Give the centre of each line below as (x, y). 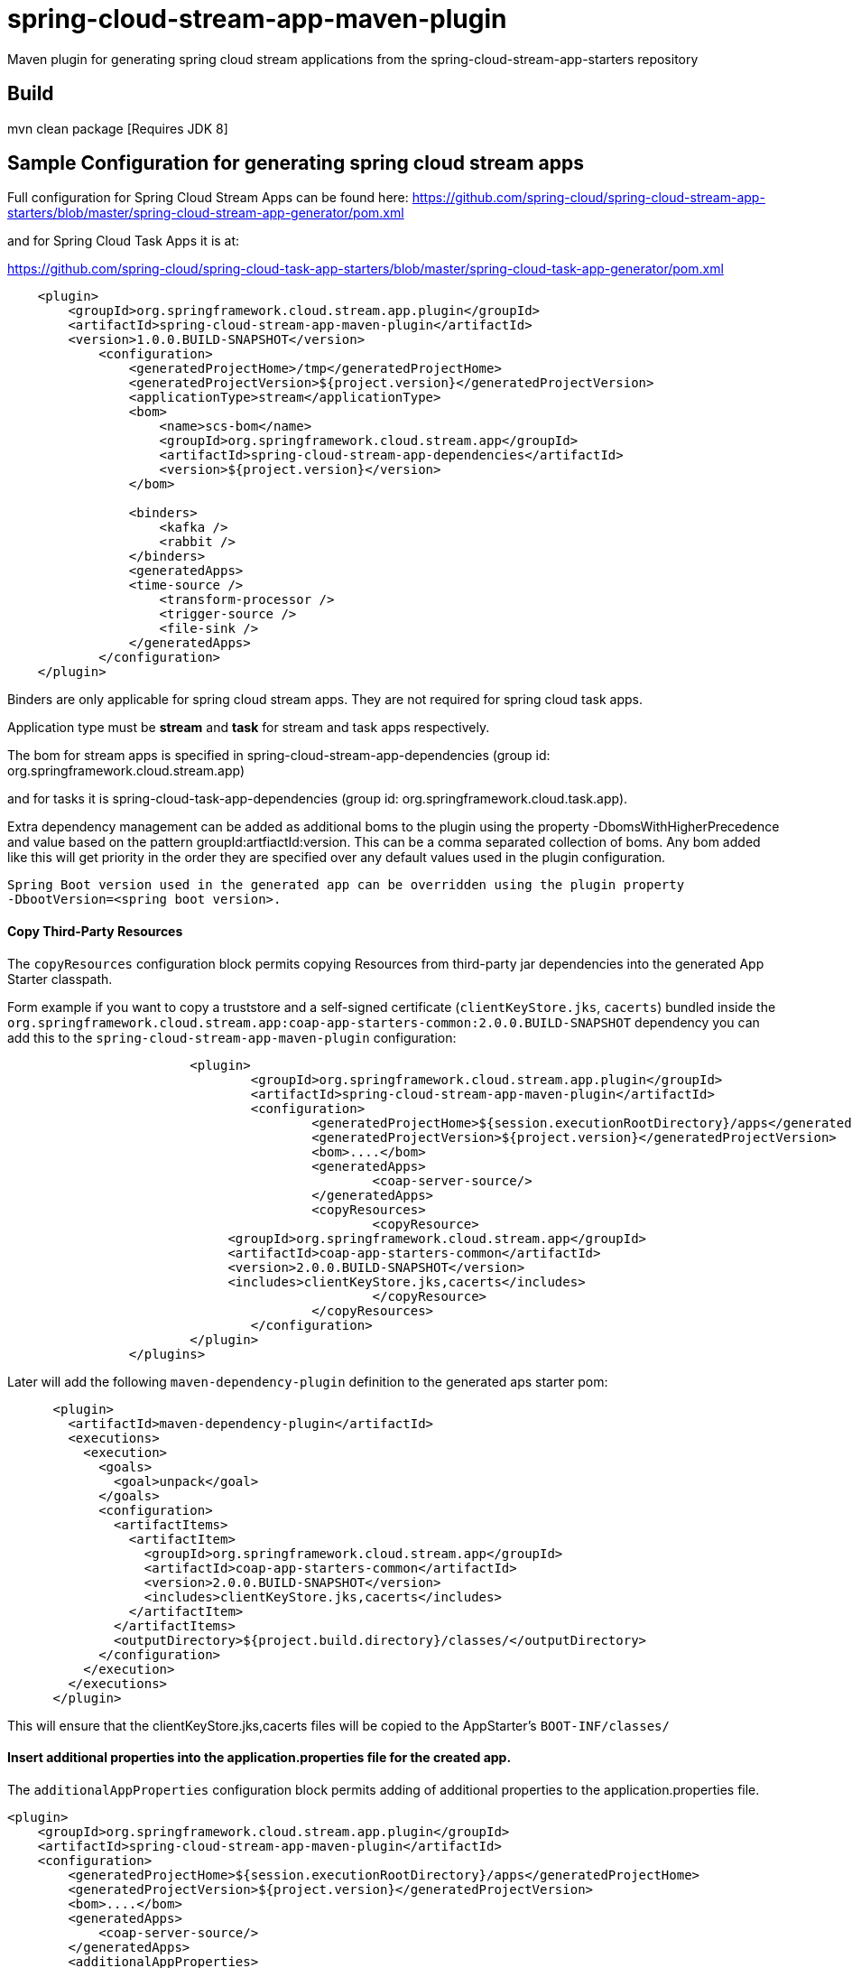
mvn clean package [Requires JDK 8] (118, 128)
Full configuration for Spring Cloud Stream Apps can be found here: (208, 198)
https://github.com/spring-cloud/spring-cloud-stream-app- (588, 198)
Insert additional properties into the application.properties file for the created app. (259, 1758)
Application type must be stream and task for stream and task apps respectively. (249, 728)
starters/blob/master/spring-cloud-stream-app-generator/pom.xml (206, 213)
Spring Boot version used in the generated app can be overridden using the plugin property (346, 885)
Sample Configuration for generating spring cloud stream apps (296, 163)
